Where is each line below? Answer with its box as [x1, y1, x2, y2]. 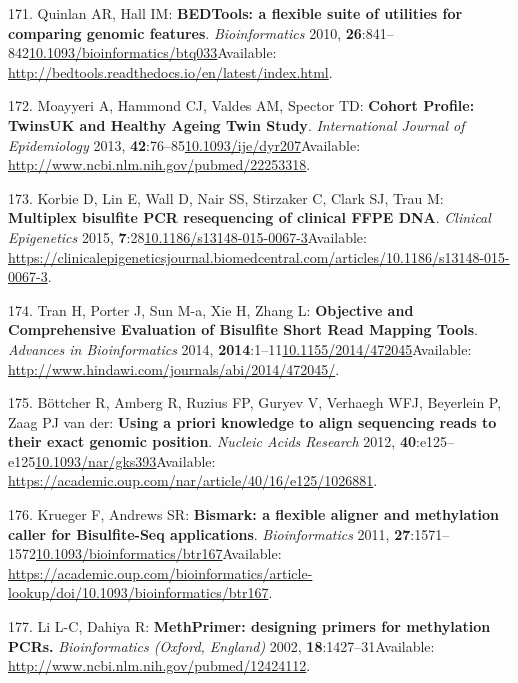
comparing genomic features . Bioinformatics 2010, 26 [8, 22, 362, 43]
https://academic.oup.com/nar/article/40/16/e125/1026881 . [8, 470, 378, 491]
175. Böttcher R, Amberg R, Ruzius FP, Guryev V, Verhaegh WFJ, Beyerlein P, [8, 392, 502, 413]
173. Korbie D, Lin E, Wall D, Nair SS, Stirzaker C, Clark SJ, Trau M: [8, 187, 444, 208]
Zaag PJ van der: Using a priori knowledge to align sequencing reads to [8, 411, 497, 432]
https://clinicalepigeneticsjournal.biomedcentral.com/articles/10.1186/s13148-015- [8, 246, 510, 267]
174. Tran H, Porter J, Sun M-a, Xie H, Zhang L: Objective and [8, 299, 414, 320]
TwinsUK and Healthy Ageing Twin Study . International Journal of [8, 114, 465, 135]
